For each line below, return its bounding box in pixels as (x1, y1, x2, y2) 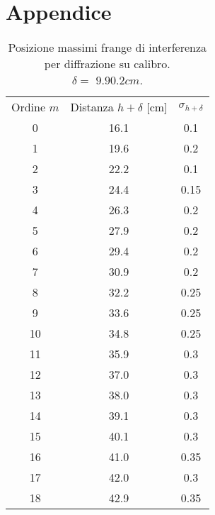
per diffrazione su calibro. (44, 55, 170, 72)
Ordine (11, 99, 46, 116)
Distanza (70, 99, 114, 116)
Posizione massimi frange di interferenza (8, 39, 207, 56)
